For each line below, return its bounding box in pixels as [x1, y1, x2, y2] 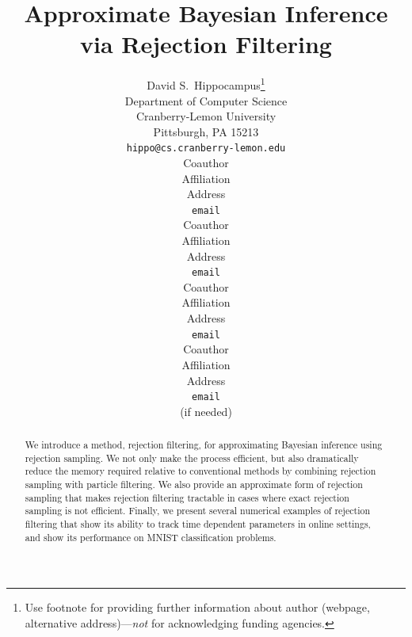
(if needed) [180, 402, 232, 419]
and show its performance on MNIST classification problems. [25, 530, 277, 544]
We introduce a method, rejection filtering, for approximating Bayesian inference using [25, 438, 383, 452]
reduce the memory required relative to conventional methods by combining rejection [25, 464, 376, 478]
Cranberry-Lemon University [135, 108, 277, 124]
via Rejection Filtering [80, 28, 332, 60]
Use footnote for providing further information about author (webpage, [25, 599, 370, 616]
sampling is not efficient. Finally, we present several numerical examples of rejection [25, 504, 371, 517]
